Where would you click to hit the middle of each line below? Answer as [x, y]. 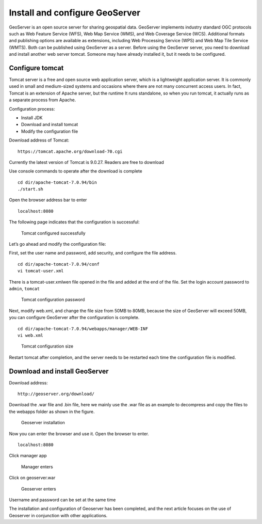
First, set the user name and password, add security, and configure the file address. [93, 253]
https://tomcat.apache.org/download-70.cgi [70, 151]
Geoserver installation [43, 423]
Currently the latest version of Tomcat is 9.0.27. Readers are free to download [87, 162]
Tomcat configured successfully [53, 233]
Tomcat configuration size [47, 346]
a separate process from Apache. [42, 100]
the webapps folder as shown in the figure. [52, 412]
